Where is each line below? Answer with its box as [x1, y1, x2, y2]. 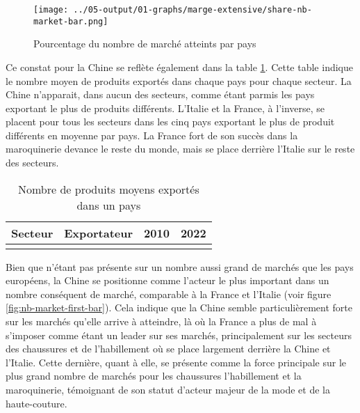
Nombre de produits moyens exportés [17, 180, 199, 197]
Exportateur [64, 224, 133, 241]
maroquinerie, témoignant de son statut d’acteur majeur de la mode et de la [6, 382, 330, 396]
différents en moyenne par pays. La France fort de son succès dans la [6, 127, 298, 142]
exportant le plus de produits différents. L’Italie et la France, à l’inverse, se [6, 100, 325, 115]
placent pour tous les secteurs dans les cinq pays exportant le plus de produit [6, 114, 335, 129]
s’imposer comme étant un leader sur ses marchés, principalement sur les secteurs [6, 327, 352, 342]
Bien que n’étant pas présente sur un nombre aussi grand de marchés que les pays [6, 259, 354, 274]
